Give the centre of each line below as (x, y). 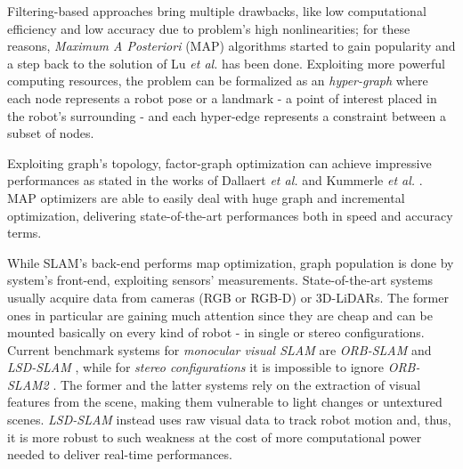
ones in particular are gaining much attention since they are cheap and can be (220, 315)
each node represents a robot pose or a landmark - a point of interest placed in (222, 97)
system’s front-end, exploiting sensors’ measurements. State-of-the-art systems (220, 280)
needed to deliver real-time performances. (120, 454)
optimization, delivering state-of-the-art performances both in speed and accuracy (230, 215)
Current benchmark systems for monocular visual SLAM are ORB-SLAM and (219, 349)
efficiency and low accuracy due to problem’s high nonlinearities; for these (209, 28)
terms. (24, 233)
